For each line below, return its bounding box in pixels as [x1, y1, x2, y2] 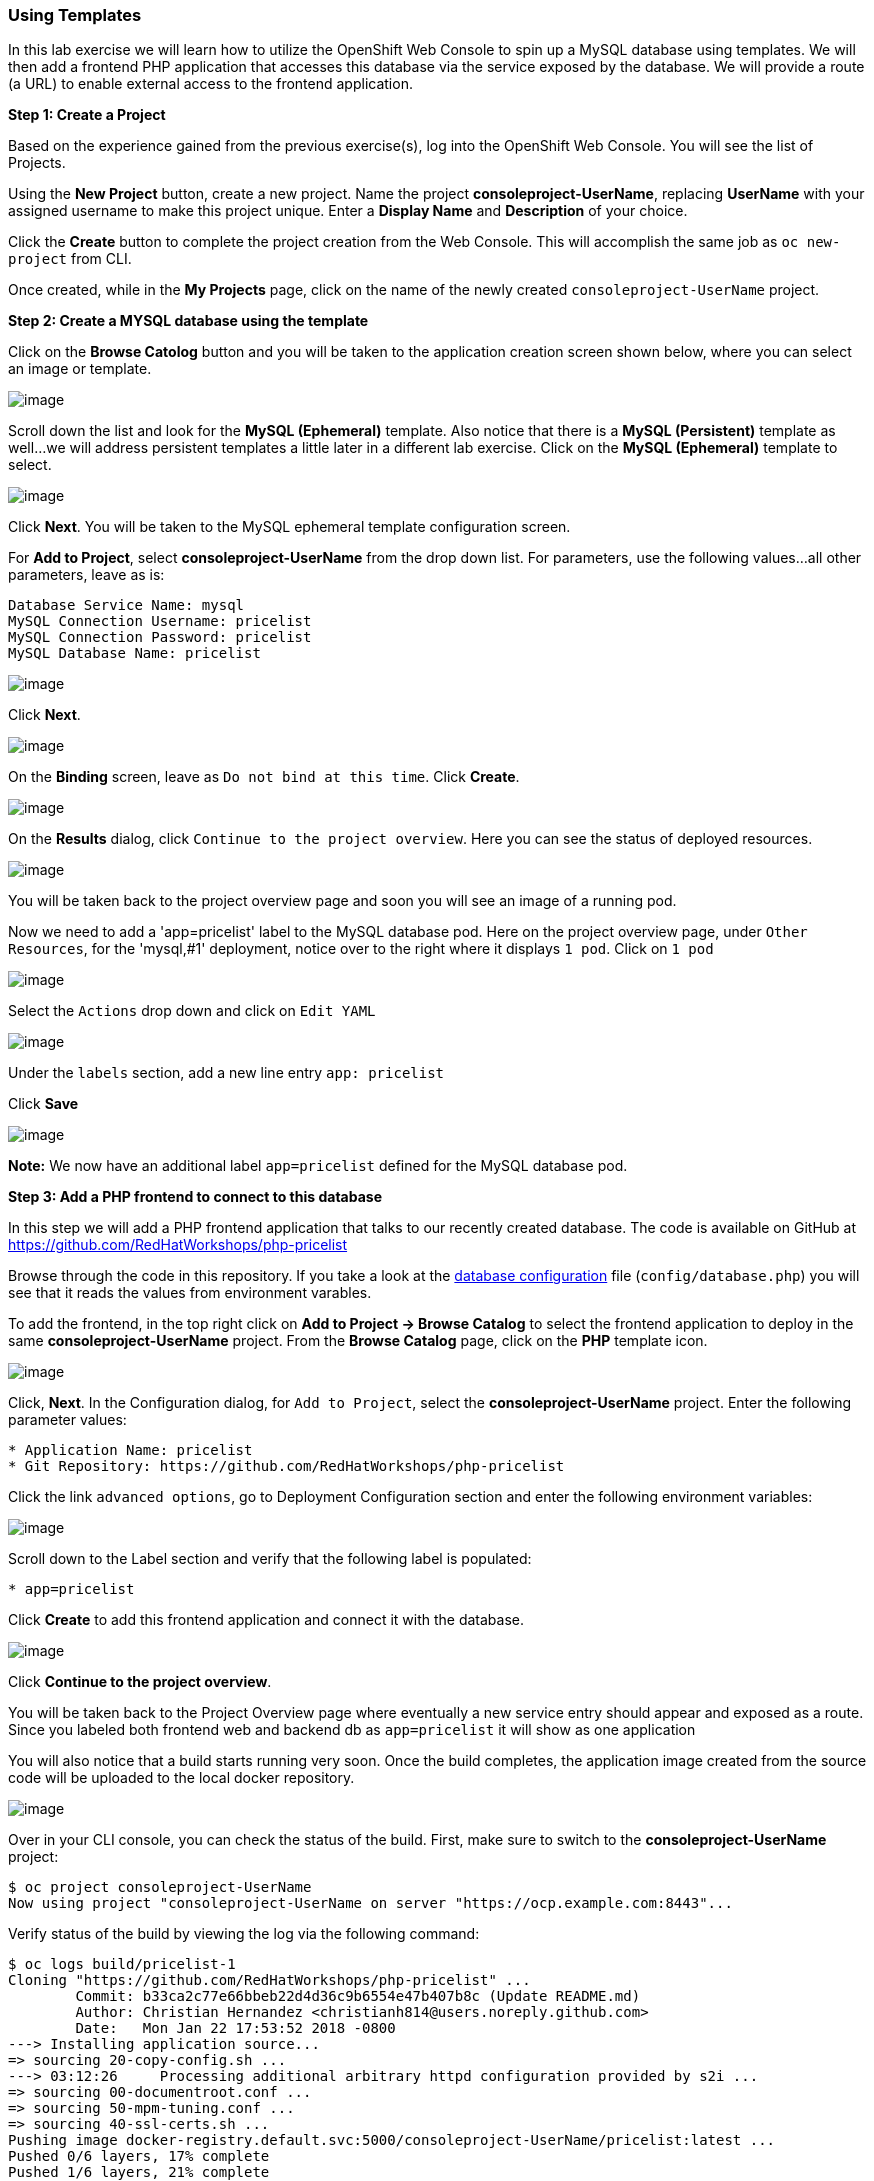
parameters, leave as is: [8, 566, 165, 584]
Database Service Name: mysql [8, 597, 245, 614]
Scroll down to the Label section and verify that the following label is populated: [8, 1550, 532, 1568]
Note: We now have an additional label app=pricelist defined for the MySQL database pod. [8, 1157, 628, 1175]
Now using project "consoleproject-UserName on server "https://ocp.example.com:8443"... [8, 1895, 733, 1912]
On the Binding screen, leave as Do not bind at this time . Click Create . [8, 768, 520, 786]
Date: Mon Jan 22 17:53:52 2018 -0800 [75, 2020, 396, 2037]
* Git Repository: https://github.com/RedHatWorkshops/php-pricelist [8, 1458, 565, 1475]
